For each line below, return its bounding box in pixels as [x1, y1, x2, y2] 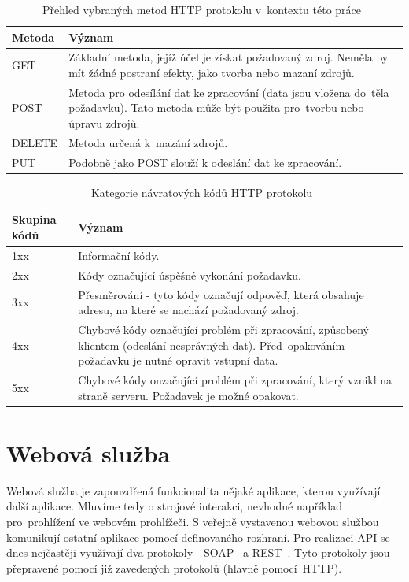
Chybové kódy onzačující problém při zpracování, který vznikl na [78, 372, 392, 388]
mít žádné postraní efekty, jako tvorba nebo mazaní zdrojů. [68, 65, 355, 81]
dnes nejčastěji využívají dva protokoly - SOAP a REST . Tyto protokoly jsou [6, 544, 390, 561]
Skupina [12, 211, 57, 228]
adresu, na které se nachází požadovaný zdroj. [78, 302, 299, 318]
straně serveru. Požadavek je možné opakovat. [78, 387, 299, 403]
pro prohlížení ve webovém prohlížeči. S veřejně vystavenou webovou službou [6, 513, 379, 530]
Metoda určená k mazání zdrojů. [68, 134, 228, 150]
